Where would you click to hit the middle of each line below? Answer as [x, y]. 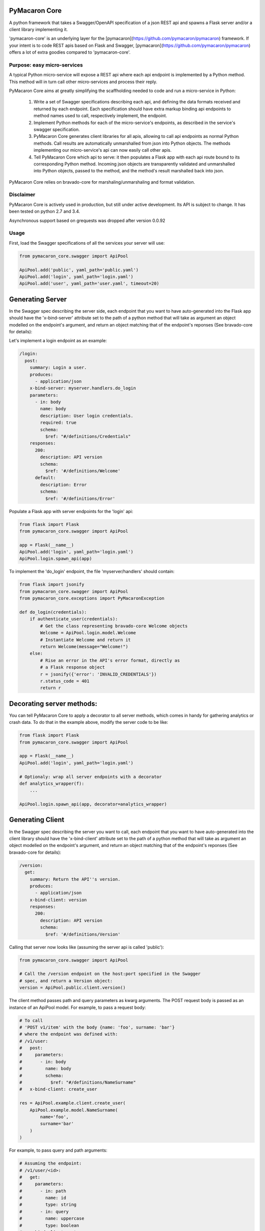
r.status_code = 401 [65, 681]
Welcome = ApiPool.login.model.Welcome [88, 633]
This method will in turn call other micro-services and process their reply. [83, 82]
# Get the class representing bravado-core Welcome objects [114, 626]
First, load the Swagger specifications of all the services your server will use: [87, 243]
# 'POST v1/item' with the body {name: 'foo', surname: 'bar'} [97, 1027]
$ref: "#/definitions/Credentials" [88, 437]
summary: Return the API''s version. [75, 879]
